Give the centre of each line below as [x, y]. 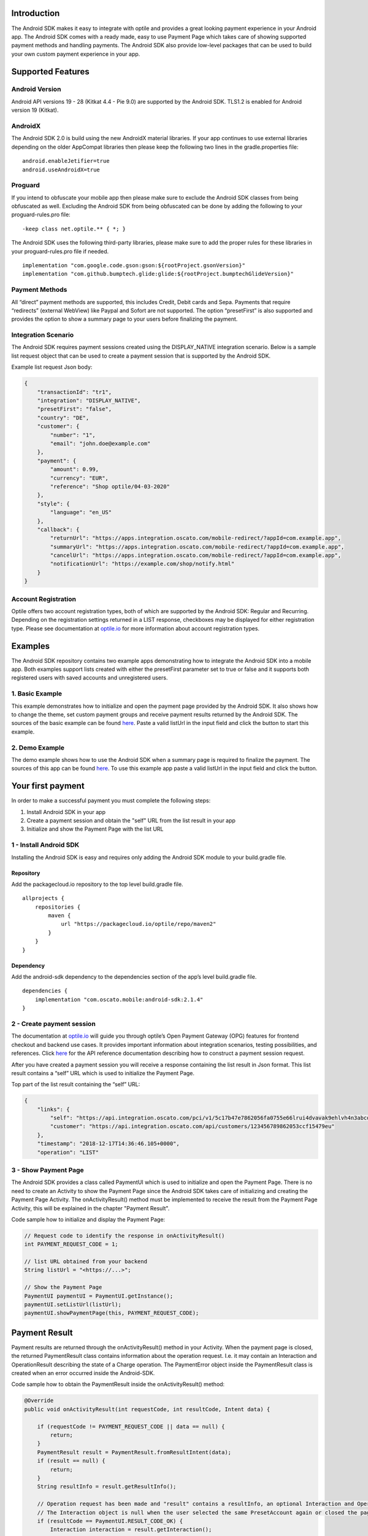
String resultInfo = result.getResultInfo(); [107, 1487]
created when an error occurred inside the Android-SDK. [83, 1373]
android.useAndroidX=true [61, 170]
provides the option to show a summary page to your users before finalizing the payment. [125, 319]
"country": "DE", [63, 417]
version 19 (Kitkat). [35, 110]
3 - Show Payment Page [48, 1170]
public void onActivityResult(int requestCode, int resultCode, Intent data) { [147, 1409]
